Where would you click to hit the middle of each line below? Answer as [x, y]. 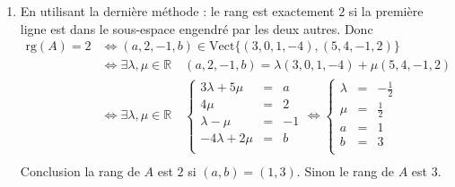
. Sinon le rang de [345, 170]
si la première [386, 11]
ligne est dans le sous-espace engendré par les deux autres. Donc [197, 28]
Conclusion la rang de [80, 170]
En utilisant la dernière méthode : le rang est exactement [177, 11]
